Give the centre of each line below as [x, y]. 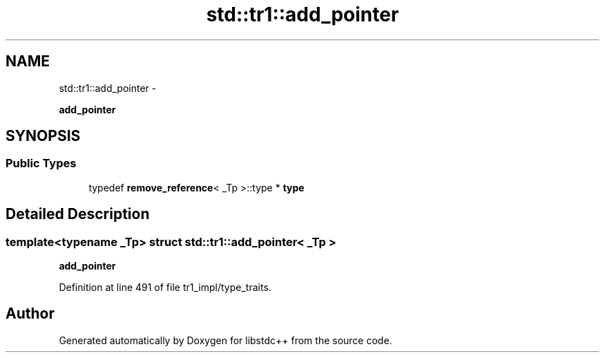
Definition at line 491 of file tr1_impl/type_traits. [165, 288]
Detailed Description [78, 214]
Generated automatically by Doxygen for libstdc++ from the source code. [225, 340]
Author [30, 314]
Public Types [41, 163]
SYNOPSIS [43, 136]
